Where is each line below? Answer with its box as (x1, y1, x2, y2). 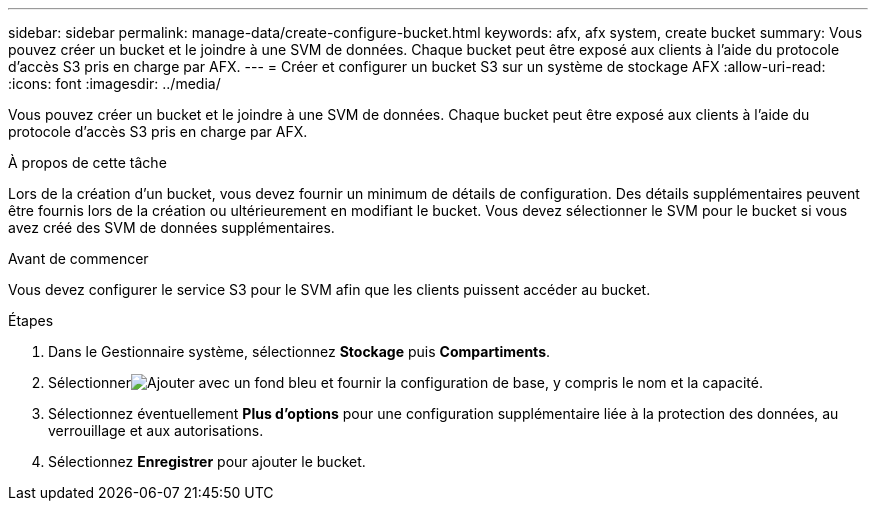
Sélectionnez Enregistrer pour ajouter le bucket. (48, 453, 366, 470)
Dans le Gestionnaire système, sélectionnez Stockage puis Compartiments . (48, 343, 551, 360)
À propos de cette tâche (8, 154, 167, 171)
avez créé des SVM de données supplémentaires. (8, 219, 335, 236)
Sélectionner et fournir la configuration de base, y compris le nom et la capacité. (48, 374, 763, 391)
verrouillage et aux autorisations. (48, 422, 264, 439)
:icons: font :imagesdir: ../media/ (8, 75, 221, 92)
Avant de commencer (8, 250, 149, 267)
